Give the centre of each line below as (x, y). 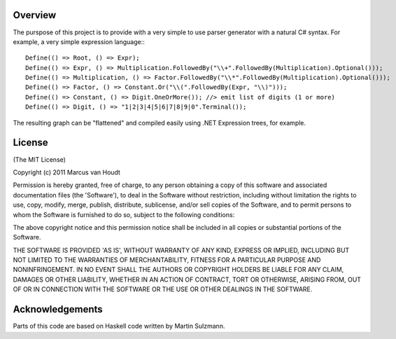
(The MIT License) (40, 159)
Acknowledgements (58, 309)
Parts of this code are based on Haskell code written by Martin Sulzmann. (119, 326)
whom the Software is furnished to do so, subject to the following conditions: (124, 214)
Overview (35, 15)
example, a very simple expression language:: (79, 41)
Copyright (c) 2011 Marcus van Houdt (66, 172)
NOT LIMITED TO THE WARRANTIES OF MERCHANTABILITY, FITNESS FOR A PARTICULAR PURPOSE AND (167, 260)
